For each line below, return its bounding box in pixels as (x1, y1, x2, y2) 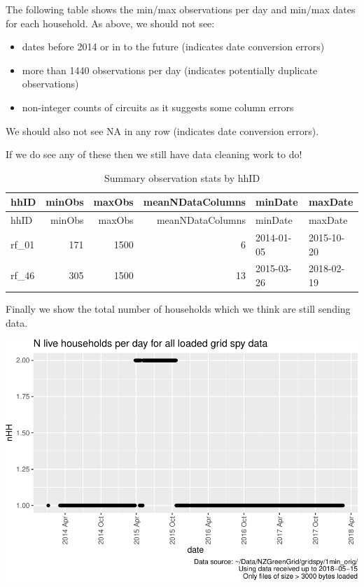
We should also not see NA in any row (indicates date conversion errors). (6, 123, 319, 138)
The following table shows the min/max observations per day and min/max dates (6, 2, 356, 16)
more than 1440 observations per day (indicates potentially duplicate (22, 62, 318, 77)
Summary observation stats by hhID (104, 170, 260, 185)
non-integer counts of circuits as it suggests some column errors (22, 99, 294, 114)
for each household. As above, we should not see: (6, 15, 215, 30)
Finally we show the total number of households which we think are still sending (6, 302, 351, 316)
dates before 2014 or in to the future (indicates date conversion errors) (22, 39, 325, 54)
